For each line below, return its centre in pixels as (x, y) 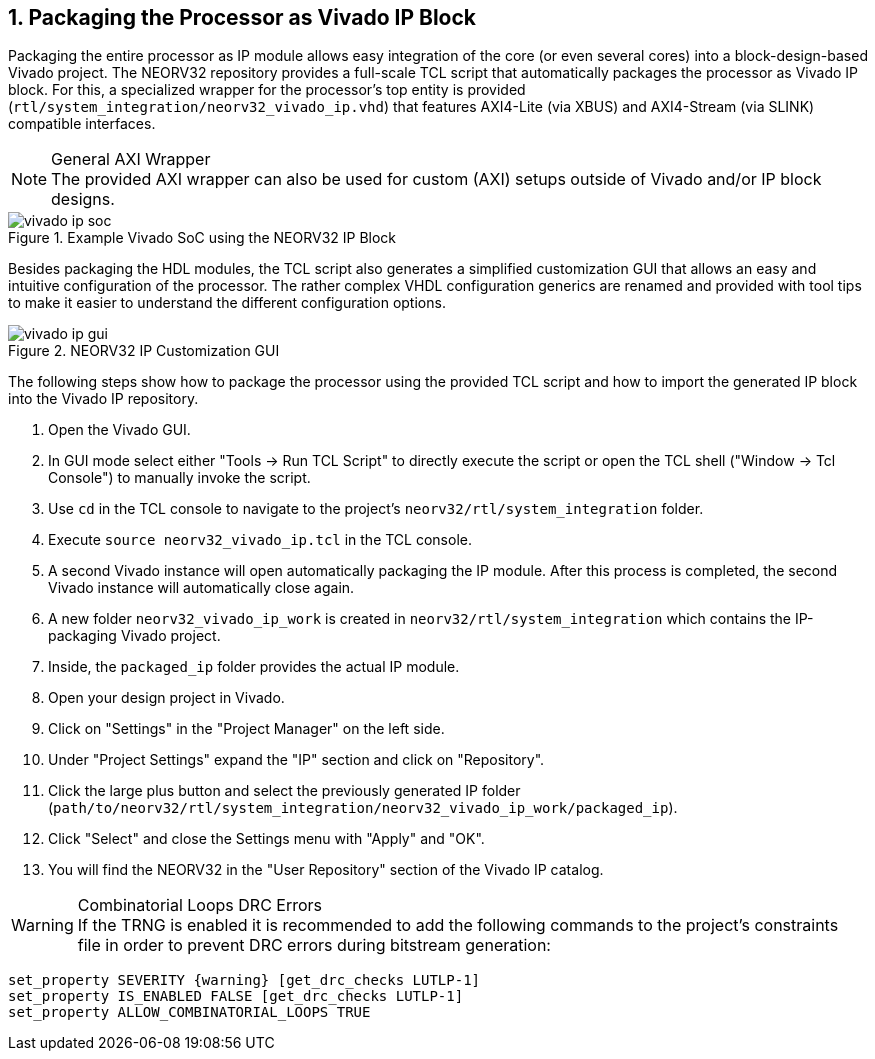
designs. (83, 199)
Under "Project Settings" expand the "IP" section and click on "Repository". (296, 760)
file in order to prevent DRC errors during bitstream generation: (314, 945)
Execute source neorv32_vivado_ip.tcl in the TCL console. (260, 540)
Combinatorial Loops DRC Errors (200, 905)
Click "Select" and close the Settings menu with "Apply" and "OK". (266, 839)
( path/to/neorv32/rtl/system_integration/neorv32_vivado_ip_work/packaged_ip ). (363, 808)
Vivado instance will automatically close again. (201, 588)
